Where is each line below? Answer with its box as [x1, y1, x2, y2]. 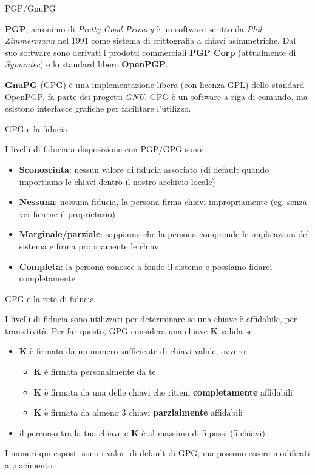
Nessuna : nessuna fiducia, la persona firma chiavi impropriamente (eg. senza [19, 195, 307, 208]
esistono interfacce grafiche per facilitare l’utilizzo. [5, 102, 191, 115]
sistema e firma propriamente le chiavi [19, 239, 161, 252]
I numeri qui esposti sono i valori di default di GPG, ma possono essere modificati [5, 446, 310, 459]
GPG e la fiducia [5, 122, 68, 135]
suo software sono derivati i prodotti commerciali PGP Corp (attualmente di [5, 45, 296, 58]
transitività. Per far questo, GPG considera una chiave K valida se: [5, 324, 256, 337]
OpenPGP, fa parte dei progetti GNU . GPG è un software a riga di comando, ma [5, 90, 308, 103]
